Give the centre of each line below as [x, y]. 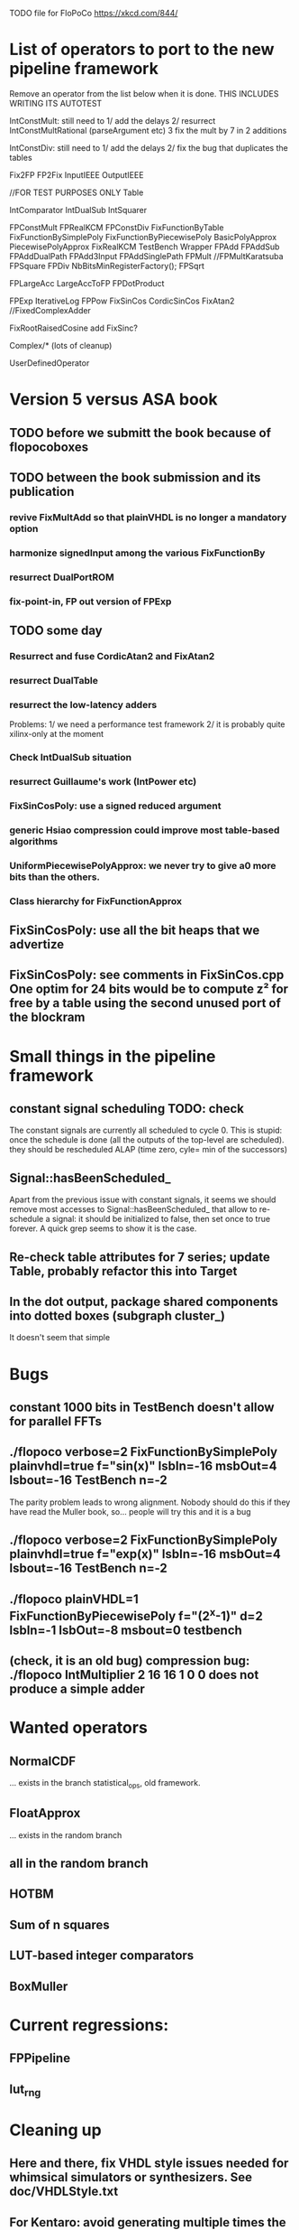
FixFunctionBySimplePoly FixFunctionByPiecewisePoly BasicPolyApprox [143, 237]
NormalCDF [43, 1761]
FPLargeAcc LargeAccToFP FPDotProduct [87, 283]
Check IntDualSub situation [71, 758]
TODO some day [56, 630]
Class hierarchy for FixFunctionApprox [96, 900]
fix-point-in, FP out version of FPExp [91, 602]
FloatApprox [45, 1813]
